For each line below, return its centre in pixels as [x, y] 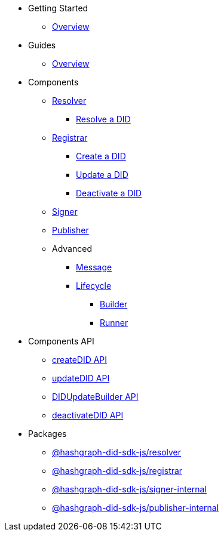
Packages [47, 434]
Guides [42, 45]
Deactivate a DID [109, 193]
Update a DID [102, 175]
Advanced [72, 249]
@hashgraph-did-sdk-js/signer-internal [129, 489]
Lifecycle [94, 286]
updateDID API [81, 378]
